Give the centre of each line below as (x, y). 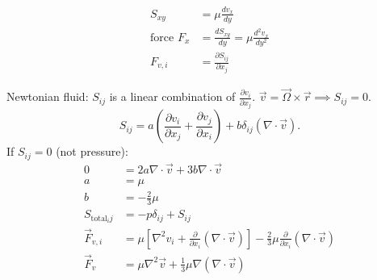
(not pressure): (92, 151)
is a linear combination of (172, 96)
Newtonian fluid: (48, 96)
